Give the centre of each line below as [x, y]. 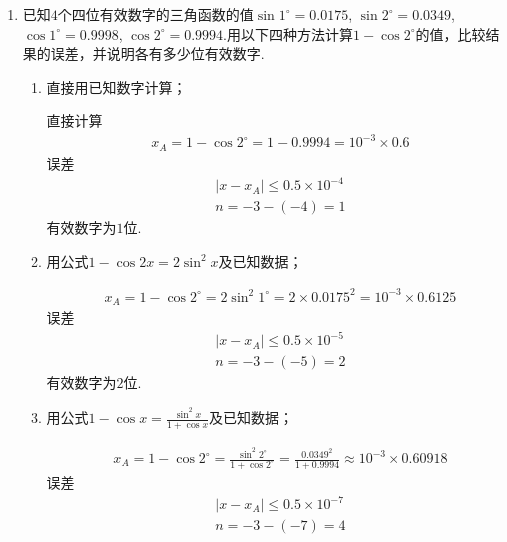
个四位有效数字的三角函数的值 [155, 14]
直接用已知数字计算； [116, 86]
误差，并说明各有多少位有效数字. [157, 53]
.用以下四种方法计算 [288, 33]
